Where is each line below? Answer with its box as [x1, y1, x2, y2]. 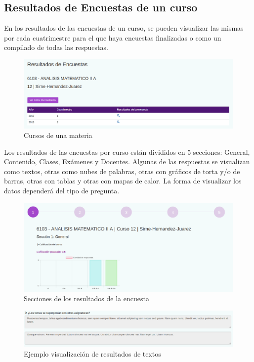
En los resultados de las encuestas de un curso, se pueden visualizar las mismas [4, 23, 244, 33]
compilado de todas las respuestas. [4, 42, 108, 52]
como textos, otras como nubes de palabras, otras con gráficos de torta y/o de [4, 166, 240, 176]
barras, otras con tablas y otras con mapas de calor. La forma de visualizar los [4, 176, 242, 186]
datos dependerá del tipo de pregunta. [4, 185, 120, 196]
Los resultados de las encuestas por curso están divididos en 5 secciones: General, [4, 146, 250, 157]
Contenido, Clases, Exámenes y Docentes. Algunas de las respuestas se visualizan [4, 156, 250, 167]
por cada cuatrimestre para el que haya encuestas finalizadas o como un [4, 32, 221, 43]
